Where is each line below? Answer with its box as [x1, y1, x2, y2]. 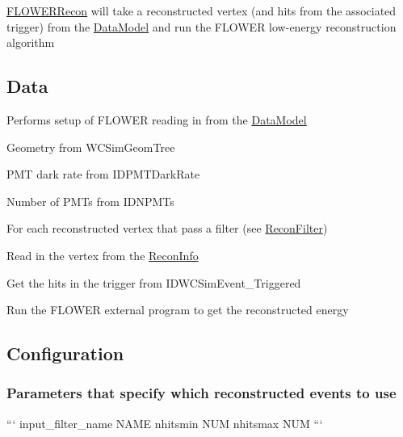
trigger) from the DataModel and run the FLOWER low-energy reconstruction [6, 18, 397, 35]
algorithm [6, 34, 55, 51]
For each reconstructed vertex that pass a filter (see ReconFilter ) [6, 220, 328, 237]
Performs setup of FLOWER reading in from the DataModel [6, 111, 307, 128]
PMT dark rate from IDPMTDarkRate [6, 166, 200, 183]
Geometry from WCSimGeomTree [6, 138, 175, 155]
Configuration [6, 341, 124, 366]
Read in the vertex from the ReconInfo [6, 246, 199, 263]
